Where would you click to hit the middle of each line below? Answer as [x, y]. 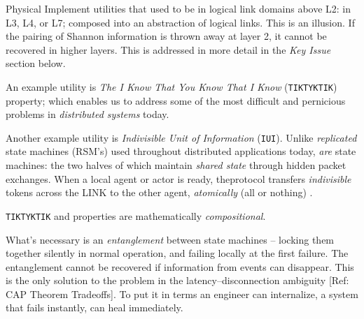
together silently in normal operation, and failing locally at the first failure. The [177, 253]
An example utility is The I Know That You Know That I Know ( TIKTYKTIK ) [171, 86]
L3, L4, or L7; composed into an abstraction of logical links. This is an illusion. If [180, 22]
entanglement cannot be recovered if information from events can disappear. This [180, 266]
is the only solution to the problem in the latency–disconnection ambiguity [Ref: [177, 280]
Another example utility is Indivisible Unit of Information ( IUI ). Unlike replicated [181, 137]
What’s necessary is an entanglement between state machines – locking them [170, 239]
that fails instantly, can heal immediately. [94, 307]
